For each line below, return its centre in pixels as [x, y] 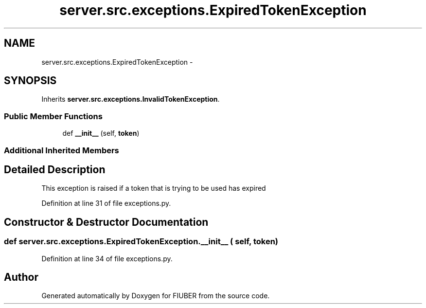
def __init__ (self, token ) [101, 133]
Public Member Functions [53, 116]
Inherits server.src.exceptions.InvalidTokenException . [131, 99]
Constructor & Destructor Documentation [106, 222]
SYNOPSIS [30, 81]
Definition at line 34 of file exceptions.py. [107, 258]
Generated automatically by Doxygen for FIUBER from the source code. [156, 296]
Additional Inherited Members [62, 150]
